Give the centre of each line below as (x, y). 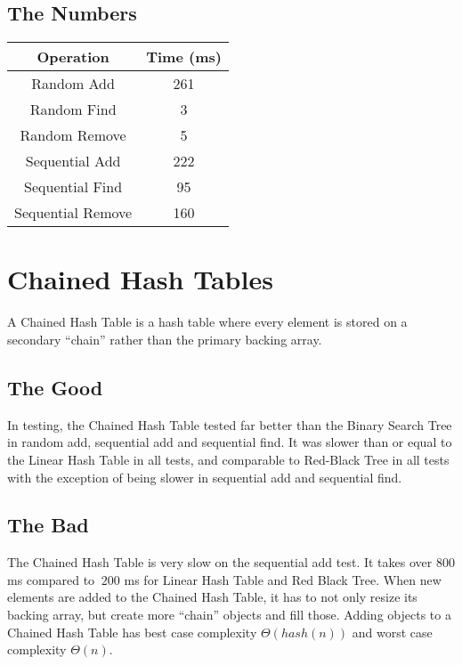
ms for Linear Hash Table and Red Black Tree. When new (283, 579)
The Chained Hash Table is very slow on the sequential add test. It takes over (220, 562)
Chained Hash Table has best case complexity (132, 632)
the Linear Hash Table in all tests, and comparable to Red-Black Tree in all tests (228, 459)
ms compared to (51, 579)
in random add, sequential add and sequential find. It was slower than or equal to (230, 442)
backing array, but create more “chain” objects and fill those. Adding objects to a (229, 615)
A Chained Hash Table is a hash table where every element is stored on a (207, 322)
